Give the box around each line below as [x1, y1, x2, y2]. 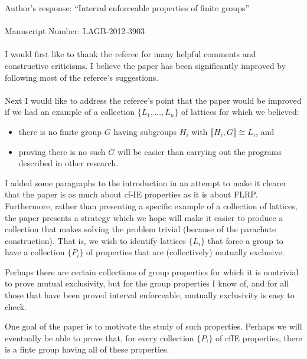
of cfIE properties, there [215, 331, 302, 344]
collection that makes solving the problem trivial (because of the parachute [5, 223, 276, 235]
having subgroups [113, 125, 177, 137]
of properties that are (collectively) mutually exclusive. [86, 246, 285, 258]
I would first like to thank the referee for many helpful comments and [5, 48, 256, 60]
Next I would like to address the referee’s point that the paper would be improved [5, 94, 302, 106]
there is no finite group [18, 125, 102, 137]
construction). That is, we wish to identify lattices [5, 234, 186, 246]
